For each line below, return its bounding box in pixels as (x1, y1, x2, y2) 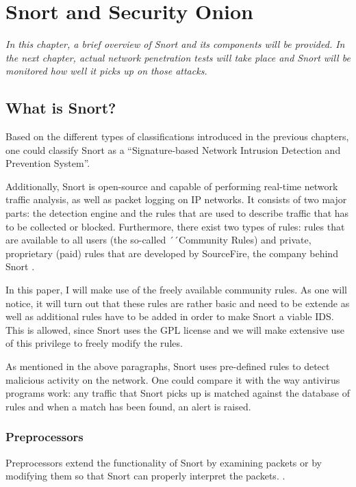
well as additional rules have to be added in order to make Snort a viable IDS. (5, 309, 334, 324)
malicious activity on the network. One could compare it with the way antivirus (5, 372, 340, 386)
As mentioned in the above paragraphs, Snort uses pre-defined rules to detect (5, 359, 330, 373)
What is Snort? (5, 97, 116, 118)
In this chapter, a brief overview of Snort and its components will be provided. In (5, 37, 345, 51)
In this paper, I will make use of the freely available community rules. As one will (5, 282, 347, 297)
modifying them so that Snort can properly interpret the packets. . (5, 469, 285, 483)
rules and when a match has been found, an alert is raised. (5, 399, 251, 413)
